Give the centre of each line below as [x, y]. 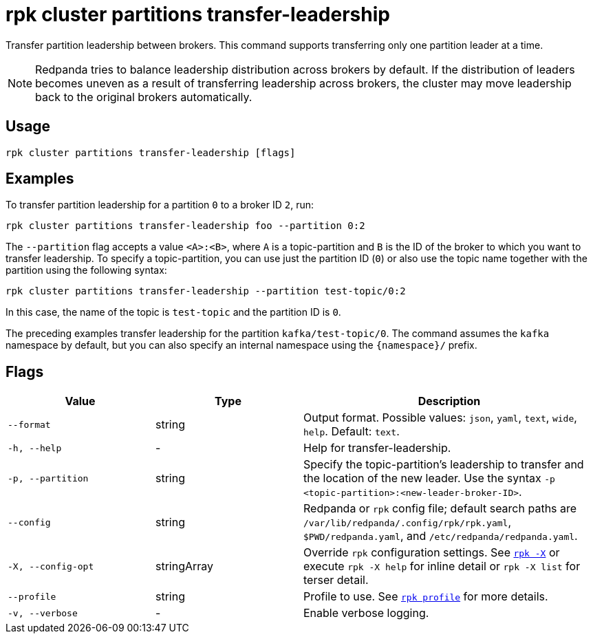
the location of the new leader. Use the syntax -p [429, 478]
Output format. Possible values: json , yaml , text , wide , [440, 418]
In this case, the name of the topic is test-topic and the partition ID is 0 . [173, 312]
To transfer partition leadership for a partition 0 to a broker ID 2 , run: [160, 205]
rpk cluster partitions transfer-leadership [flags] [151, 152]
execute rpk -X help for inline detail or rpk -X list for [442, 566]
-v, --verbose [43, 613]
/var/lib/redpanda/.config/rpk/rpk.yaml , [408, 522]
